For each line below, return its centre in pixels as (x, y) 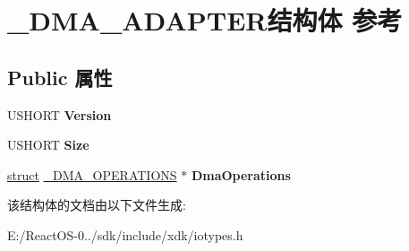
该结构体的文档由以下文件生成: (97, 205)
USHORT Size (48, 145)
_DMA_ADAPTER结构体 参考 (205, 20)
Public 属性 (60, 77)
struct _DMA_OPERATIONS (92, 174)
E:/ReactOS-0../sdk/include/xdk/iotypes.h (125, 234)
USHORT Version (60, 114)
